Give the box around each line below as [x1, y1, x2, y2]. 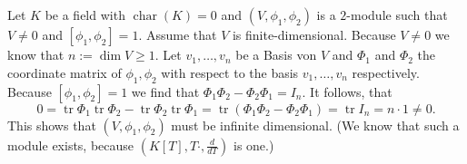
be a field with [45, 5, 125, 24]
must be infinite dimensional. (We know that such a [171, 115, 460, 134]
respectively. [352, 63, 420, 82]
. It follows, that [302, 82, 392, 101]
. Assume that [138, 25, 217, 44]
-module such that [346, 5, 448, 24]
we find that [131, 82, 200, 101]
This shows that [7, 115, 96, 134]
